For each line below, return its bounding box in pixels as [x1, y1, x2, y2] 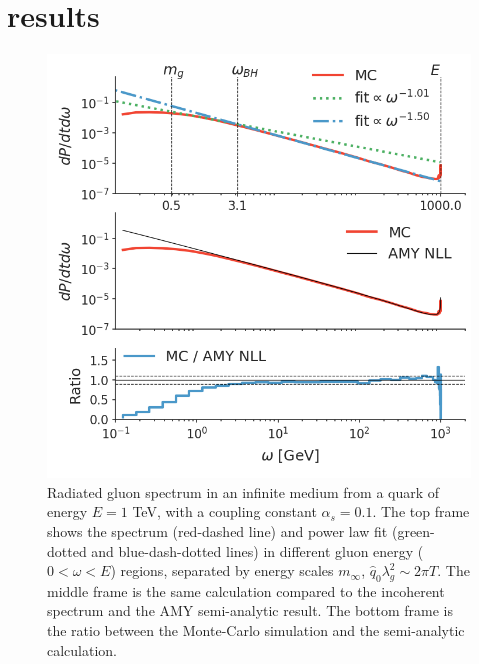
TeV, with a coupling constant [132, 501, 317, 522]
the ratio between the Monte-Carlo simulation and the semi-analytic [47, 620, 465, 641]
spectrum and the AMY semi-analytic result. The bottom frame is [47, 600, 454, 621]
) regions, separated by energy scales [110, 560, 334, 581]
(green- [391, 520, 435, 541]
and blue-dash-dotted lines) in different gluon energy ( [91, 540, 424, 561]
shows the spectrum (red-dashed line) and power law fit [47, 520, 388, 541]
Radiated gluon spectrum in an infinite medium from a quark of [47, 481, 440, 502]
